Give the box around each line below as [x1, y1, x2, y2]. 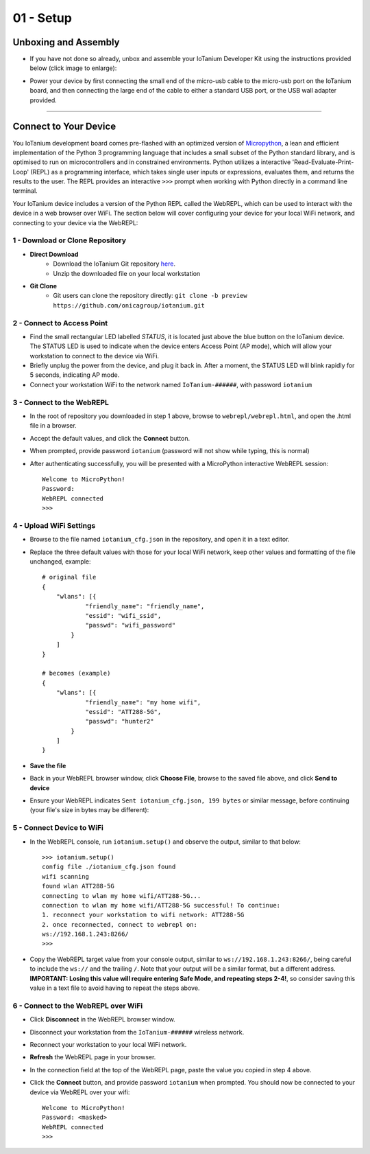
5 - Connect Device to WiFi [12, 823, 104, 833]
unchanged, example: [29, 557, 92, 566]
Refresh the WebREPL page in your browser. [29, 1053, 156, 1061]
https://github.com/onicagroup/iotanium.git [53, 301, 206, 309]
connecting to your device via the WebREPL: [12, 218, 138, 227]
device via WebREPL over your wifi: [29, 1088, 130, 1096]
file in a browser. [29, 422, 77, 430]
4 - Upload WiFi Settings [12, 520, 96, 530]
